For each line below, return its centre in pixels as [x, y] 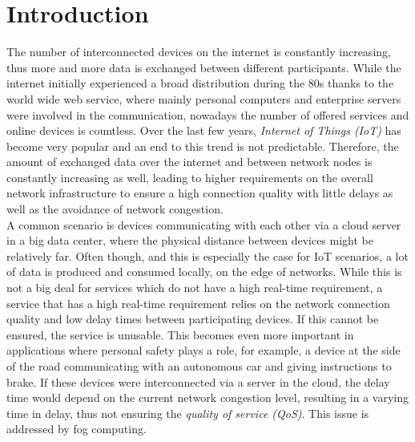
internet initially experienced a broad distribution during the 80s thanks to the [200, 83]
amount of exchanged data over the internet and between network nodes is [189, 162]
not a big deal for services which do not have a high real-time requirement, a [195, 288]
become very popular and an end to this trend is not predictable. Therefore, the [203, 146]
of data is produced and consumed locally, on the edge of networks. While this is [204, 272]
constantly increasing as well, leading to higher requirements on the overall [190, 177]
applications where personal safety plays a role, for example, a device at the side [203, 350]
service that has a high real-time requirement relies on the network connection [198, 303]
